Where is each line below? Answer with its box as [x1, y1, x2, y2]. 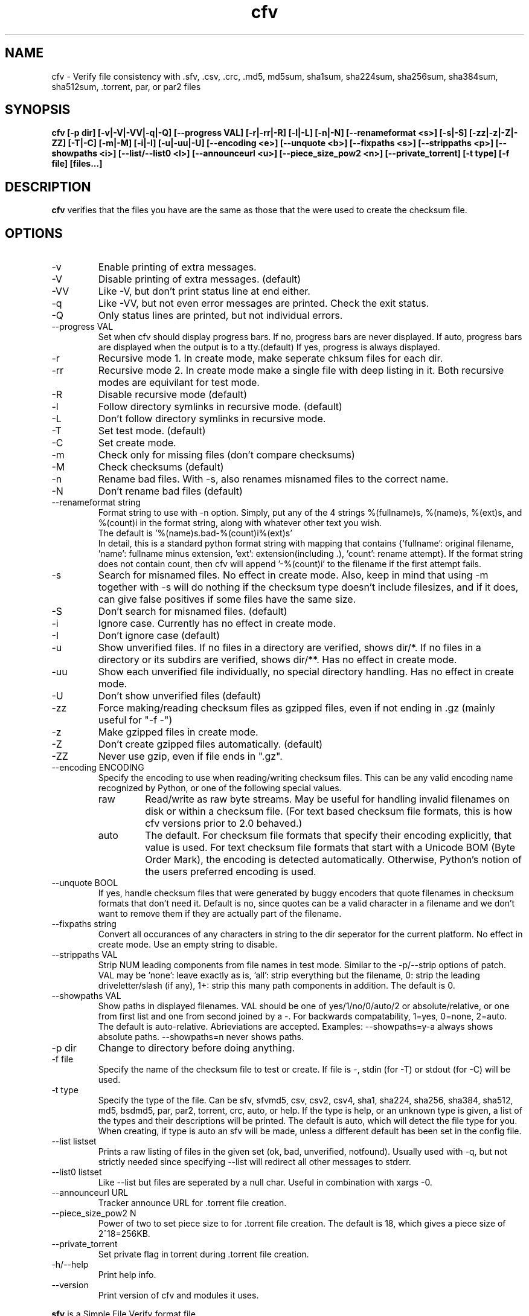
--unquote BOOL [51, 878, 118, 888]
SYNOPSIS [5, 102, 71, 118]
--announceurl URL [51, 1187, 129, 1198]
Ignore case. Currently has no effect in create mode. [98, 617, 336, 630]
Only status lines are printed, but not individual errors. [98, 309, 343, 322]
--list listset [51, 1136, 97, 1147]
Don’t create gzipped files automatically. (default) [98, 738, 322, 751]
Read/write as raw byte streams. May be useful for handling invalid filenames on [145, 793, 510, 806]
